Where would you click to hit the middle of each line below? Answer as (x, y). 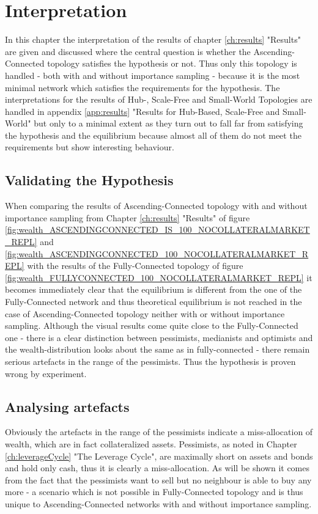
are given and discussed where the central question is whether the (128, 51)
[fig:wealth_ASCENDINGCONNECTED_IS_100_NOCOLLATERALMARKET (157, 229)
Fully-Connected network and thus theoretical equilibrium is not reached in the (153, 302)
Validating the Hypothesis (89, 180)
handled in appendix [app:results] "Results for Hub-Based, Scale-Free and (142, 111)
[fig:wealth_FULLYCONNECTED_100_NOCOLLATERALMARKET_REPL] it (159, 277)
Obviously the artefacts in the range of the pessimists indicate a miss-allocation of (159, 432)
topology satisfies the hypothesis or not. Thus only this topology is (172, 63)
